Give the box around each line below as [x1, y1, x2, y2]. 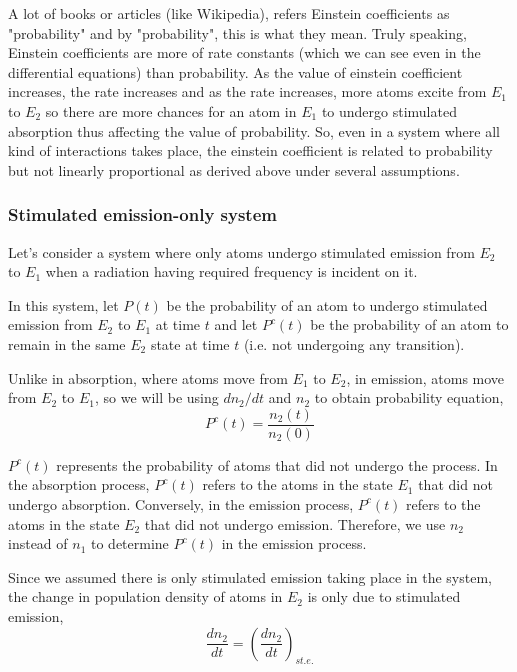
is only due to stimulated [307, 586, 461, 607]
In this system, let [8, 294, 119, 315]
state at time [150, 333, 230, 354]
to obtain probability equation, [314, 387, 504, 408]
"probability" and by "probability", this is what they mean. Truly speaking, [8, 22, 467, 43]
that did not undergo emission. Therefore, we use [144, 513, 446, 534]
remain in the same [8, 333, 126, 354]
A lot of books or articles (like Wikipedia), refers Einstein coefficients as [8, 3, 450, 23]
